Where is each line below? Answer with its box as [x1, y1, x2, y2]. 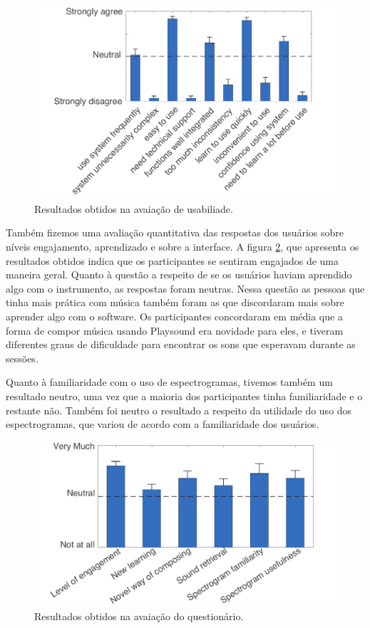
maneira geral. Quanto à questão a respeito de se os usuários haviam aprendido [6, 267, 352, 282]
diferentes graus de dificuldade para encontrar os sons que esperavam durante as [6, 337, 356, 352]
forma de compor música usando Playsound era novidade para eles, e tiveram [6, 323, 344, 337]
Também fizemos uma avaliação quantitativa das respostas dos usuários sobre [6, 225, 344, 240]
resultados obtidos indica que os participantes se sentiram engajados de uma [6, 253, 339, 268]
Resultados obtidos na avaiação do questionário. [34, 609, 244, 624]
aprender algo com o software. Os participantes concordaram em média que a [6, 308, 343, 323]
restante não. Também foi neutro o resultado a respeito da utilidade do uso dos [6, 402, 352, 417]
